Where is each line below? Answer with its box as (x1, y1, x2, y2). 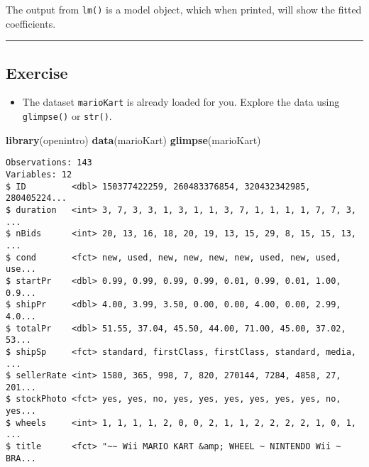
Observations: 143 (6, 158, 92, 168)
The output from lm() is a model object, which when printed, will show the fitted (6, 2, 362, 16)
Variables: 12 (6, 170, 72, 180)
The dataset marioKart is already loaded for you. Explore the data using (22, 94, 340, 109)
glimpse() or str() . (22, 109, 112, 123)
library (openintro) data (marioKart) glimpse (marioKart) (6, 132, 261, 147)
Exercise (6, 61, 68, 83)
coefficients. (6, 16, 56, 31)
